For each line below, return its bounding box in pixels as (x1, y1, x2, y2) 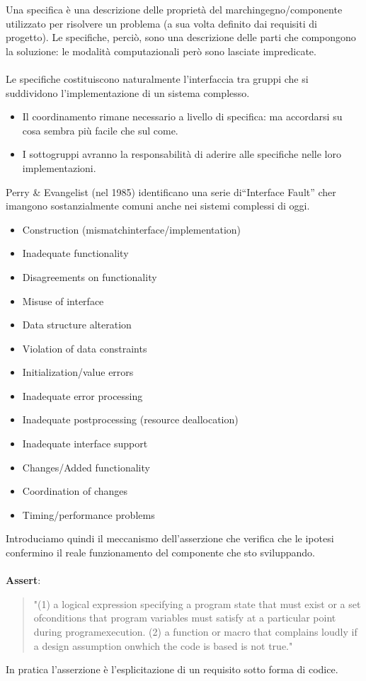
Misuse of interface (22, 293, 104, 308)
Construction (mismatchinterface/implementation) (22, 222, 241, 236)
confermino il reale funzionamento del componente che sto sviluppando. (6, 545, 315, 560)
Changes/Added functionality (22, 459, 150, 474)
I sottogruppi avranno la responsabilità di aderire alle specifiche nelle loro (22, 147, 341, 161)
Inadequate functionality (22, 246, 129, 261)
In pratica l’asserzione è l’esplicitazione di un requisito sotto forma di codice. (6, 662, 338, 677)
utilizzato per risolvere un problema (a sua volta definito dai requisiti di (6, 16, 317, 30)
